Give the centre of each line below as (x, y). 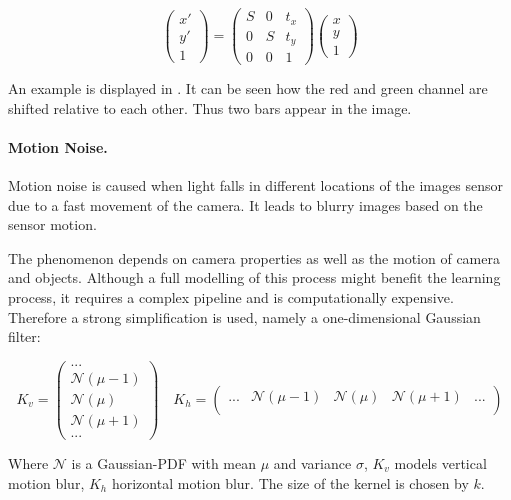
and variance (312, 463)
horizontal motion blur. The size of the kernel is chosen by (290, 482)
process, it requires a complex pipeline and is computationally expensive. (231, 297)
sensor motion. (52, 224)
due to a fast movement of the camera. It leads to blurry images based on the (245, 204)
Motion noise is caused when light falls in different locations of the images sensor (255, 185)
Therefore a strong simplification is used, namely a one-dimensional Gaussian (244, 316)
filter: (24, 336)
